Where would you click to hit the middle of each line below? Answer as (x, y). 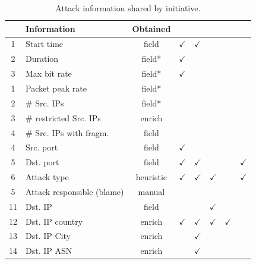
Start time (45, 44)
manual (151, 191)
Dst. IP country (54, 221)
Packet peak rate (56, 88)
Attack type (47, 177)
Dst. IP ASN (49, 251)
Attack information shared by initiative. (128, 8)
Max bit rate (49, 73)
